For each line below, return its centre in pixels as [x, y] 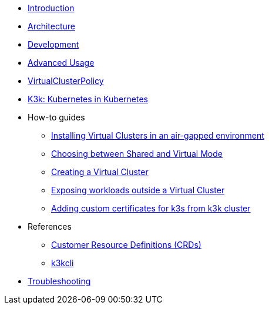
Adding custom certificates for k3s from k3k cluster [151, 208]
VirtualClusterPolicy [66, 81]
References [50, 226]
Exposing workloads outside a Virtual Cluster [138, 190]
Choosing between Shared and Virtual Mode [137, 154]
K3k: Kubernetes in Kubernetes [88, 99]
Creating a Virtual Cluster [100, 172]
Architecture [52, 26]
